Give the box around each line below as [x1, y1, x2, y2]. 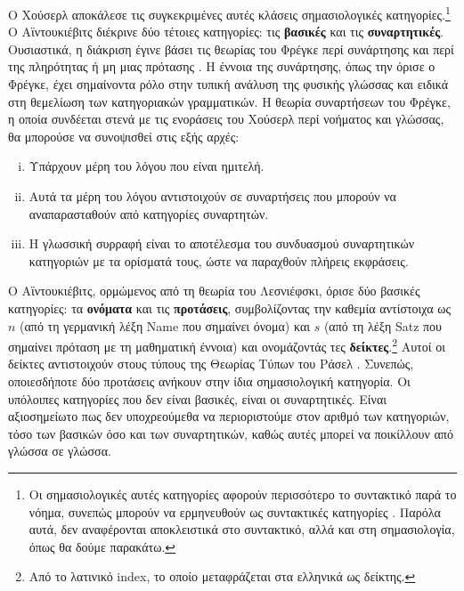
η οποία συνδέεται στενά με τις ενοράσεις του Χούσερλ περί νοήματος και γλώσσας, [8, 109, 444, 128]
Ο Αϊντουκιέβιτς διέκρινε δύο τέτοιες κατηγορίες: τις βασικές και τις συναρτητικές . [8, 22, 444, 41]
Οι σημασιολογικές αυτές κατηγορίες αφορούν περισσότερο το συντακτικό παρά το [28, 484, 457, 503]
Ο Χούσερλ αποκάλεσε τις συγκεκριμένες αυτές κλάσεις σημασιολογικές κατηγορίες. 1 [8, 3, 451, 23]
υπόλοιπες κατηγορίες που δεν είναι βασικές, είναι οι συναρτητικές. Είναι [8, 389, 387, 408]
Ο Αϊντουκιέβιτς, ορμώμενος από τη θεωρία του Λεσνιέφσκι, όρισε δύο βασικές [8, 281, 420, 300]
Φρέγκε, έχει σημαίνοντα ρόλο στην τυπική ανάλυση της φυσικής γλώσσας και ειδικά [8, 75, 449, 93]
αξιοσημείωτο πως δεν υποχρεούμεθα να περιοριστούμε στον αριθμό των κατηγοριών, [8, 407, 450, 425]
